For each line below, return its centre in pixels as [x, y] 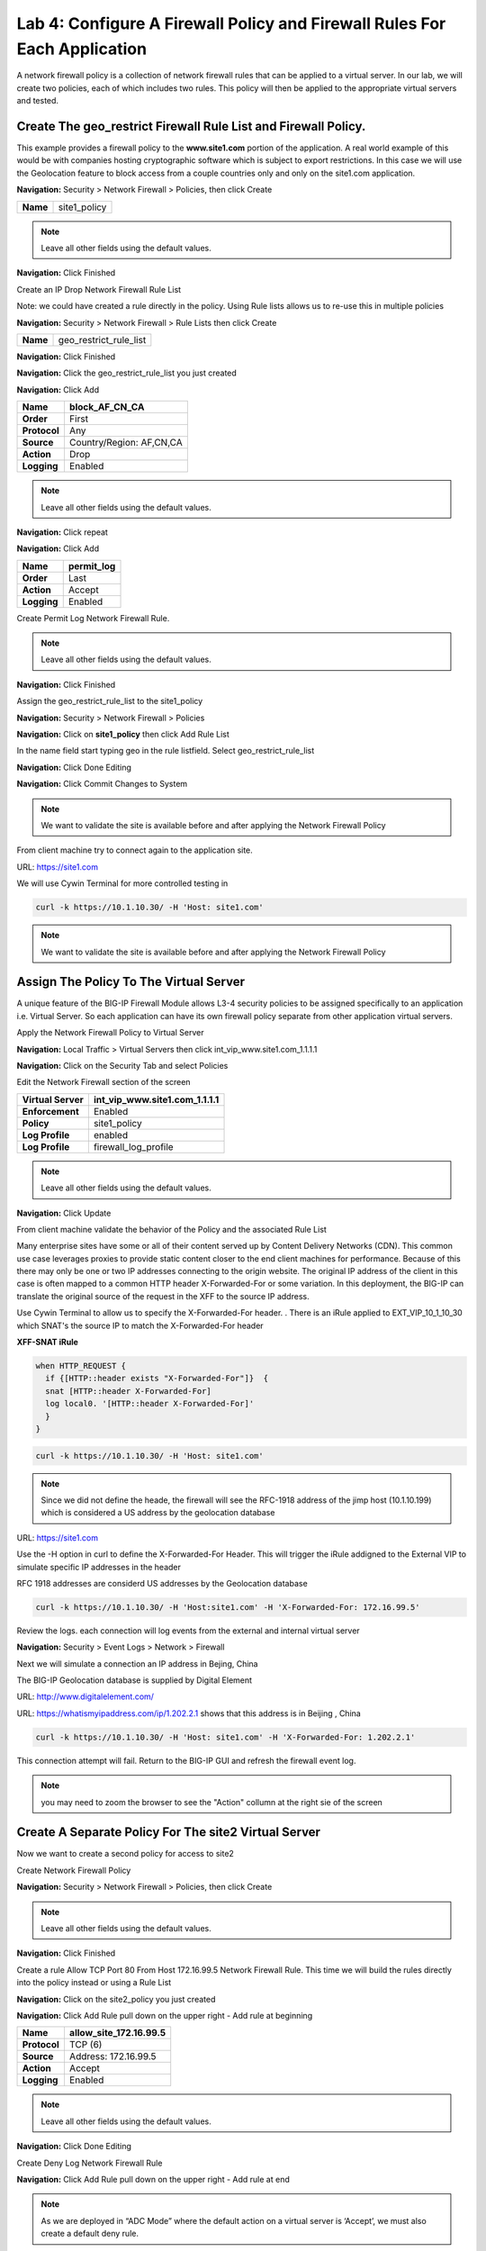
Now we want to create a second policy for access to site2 [125, 1854]
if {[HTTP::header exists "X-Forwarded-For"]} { [157, 1379]
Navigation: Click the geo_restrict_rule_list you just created [127, 373]
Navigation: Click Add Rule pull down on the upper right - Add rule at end [153, 2179]
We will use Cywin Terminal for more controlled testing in [122, 883]
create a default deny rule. [90, 2234]
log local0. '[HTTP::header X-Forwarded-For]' [150, 1404]
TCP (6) [85, 2045]
